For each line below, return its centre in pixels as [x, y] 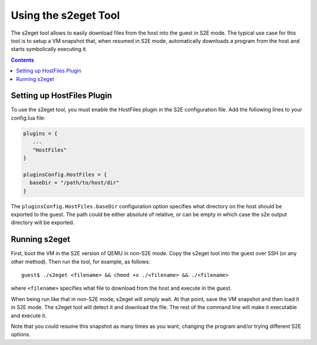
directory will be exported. [43, 222]
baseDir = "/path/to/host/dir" [75, 183]
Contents [23, 60]
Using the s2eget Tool [65, 15]
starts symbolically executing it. [49, 49]
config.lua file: [28, 118]
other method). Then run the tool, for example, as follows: [81, 262]
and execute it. [29, 315]
